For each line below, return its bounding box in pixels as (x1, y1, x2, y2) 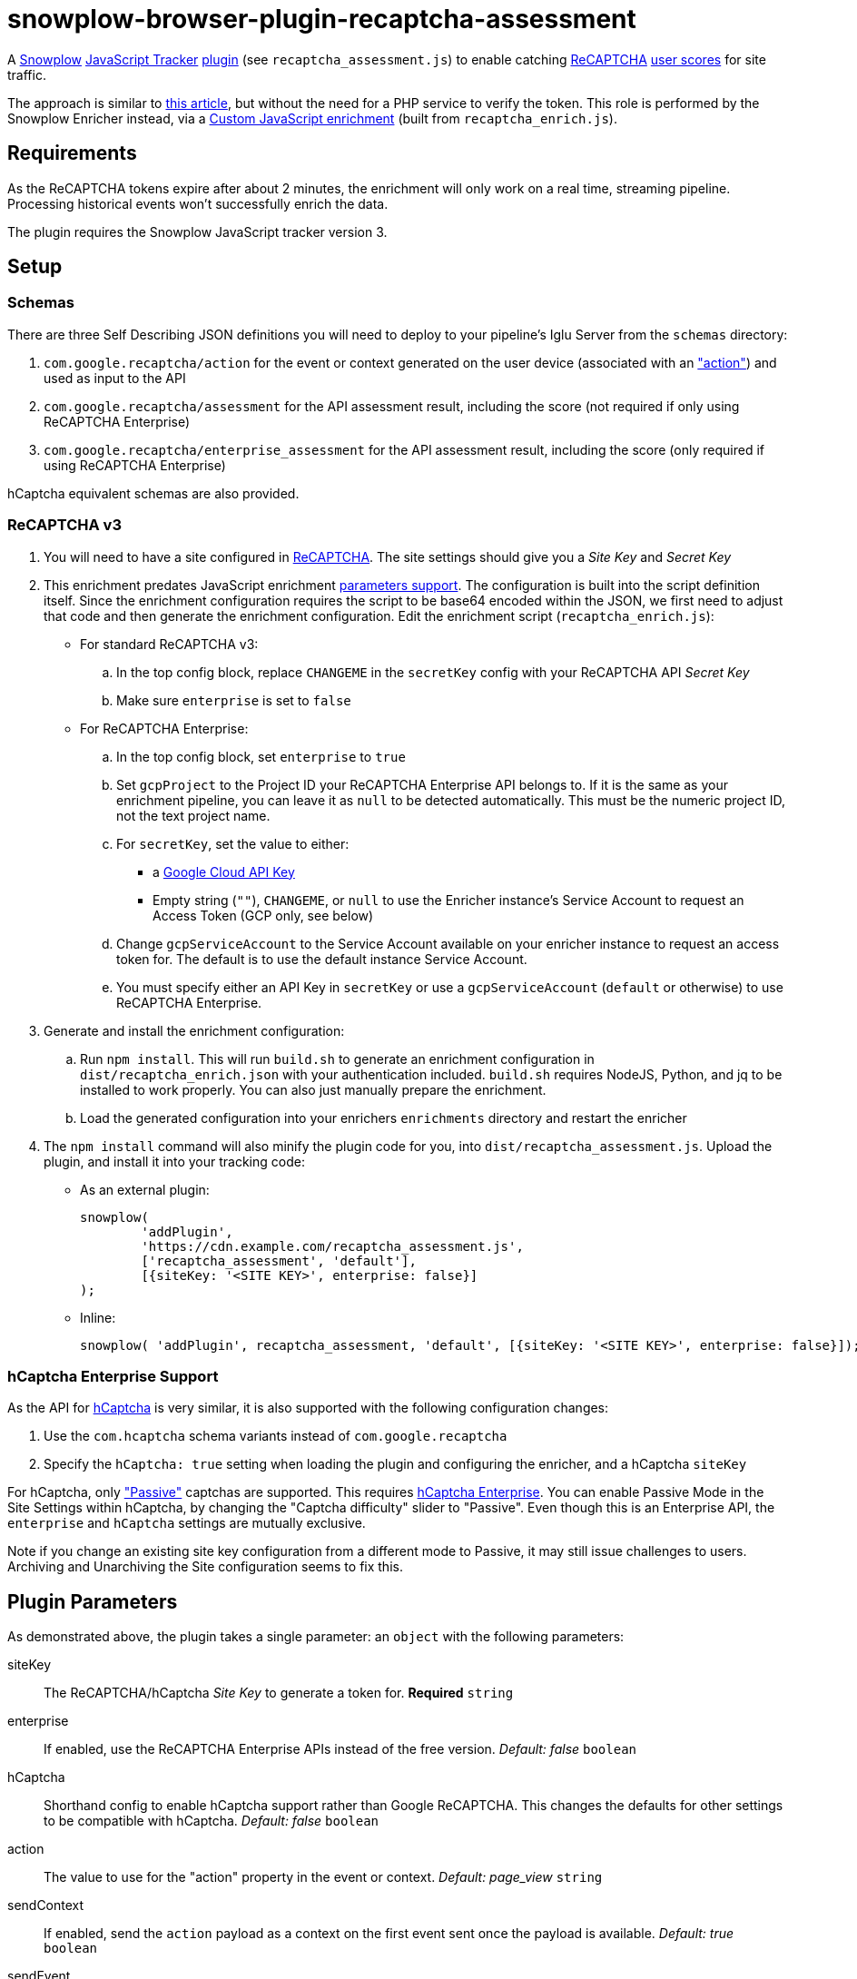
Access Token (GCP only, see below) (153, 907, 374, 923)
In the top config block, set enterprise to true (116, 748, 406, 764)
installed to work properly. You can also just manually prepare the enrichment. (80, 1081, 547, 1098)
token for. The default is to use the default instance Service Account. (116, 950, 527, 967)
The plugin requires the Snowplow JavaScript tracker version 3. (7, 223, 388, 240)
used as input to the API (44, 369, 186, 386)
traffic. (7, 66, 46, 83)
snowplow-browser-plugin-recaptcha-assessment (7, 4, 636, 34)
